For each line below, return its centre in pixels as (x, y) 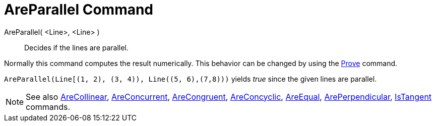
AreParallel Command (79, 10)
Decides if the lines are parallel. (76, 47)
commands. (48, 107)
